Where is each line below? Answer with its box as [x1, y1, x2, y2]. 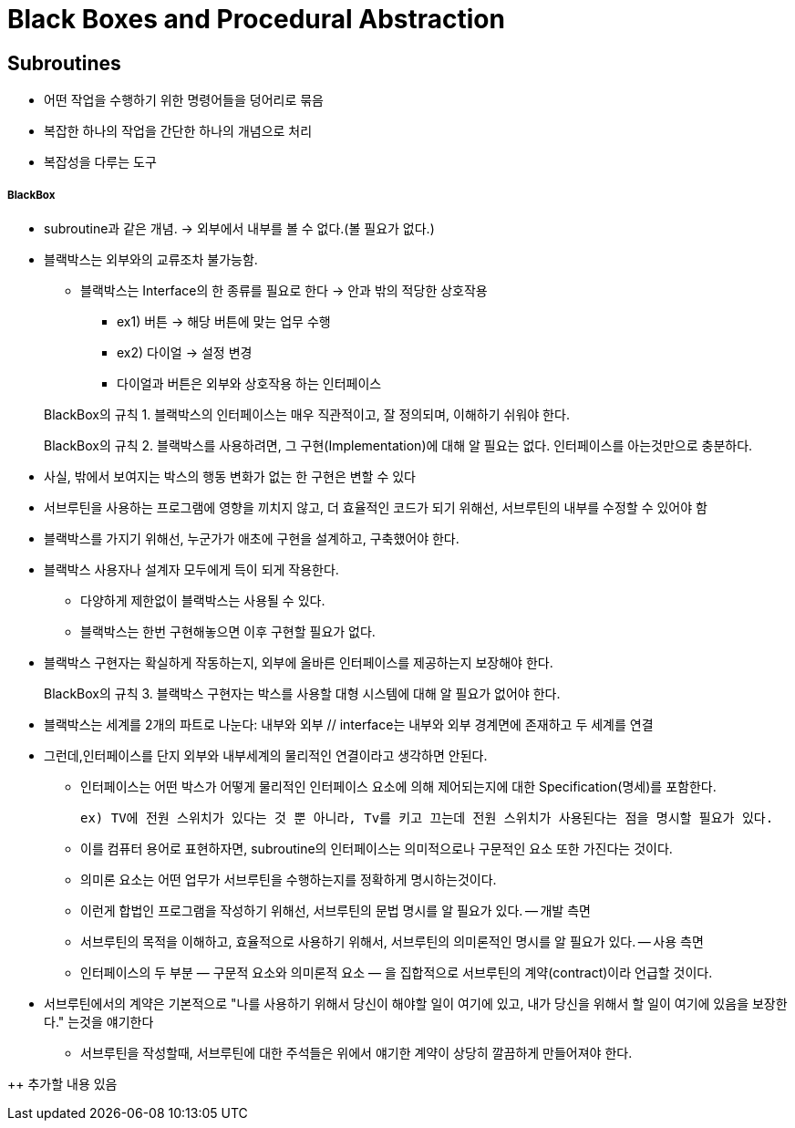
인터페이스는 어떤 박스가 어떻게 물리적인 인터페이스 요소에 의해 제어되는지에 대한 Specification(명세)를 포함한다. [80, 778, 717, 794]
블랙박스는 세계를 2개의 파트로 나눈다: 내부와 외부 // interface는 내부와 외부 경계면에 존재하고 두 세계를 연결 [44, 716, 654, 732]
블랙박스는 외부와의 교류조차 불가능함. [44, 251, 258, 267]
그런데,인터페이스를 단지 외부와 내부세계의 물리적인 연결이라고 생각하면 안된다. [44, 747, 488, 763]
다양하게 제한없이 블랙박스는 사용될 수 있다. [80, 592, 325, 608]
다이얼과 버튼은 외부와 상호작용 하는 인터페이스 [117, 375, 382, 391]
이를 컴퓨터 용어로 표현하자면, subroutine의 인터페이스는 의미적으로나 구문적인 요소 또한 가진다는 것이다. [80, 840, 673, 856]
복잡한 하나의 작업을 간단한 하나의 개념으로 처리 [44, 123, 313, 140]
